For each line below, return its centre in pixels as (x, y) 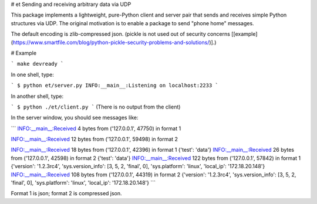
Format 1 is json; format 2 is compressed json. (67, 193)
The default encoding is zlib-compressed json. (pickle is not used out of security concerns (120, 34)
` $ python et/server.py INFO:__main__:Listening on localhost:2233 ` (114, 86)
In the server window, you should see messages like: (75, 118)
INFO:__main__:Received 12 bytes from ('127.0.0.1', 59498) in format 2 (95, 139)
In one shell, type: (32, 74)
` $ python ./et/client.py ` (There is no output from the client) (96, 107)
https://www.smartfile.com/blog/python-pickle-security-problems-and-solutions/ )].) (114, 42)
